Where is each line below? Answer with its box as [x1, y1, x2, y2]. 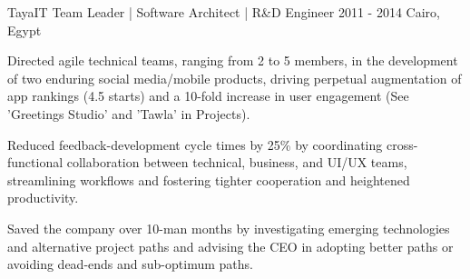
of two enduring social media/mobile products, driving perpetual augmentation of [7, 68, 462, 87]
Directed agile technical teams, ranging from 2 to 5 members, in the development [7, 51, 458, 70]
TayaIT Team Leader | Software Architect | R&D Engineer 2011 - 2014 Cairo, [7, 3, 440, 21]
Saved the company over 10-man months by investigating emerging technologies [7, 218, 450, 237]
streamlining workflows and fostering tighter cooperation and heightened [7, 170, 410, 189]
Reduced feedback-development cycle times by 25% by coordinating [7, 135, 383, 154]
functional [7, 153, 64, 172]
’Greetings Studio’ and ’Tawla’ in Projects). [7, 104, 250, 123]
